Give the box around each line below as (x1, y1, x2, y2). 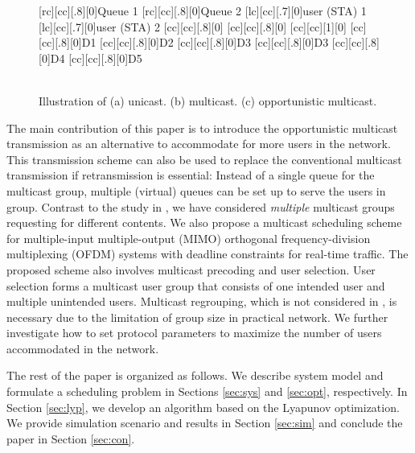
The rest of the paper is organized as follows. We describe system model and (6, 367, 384, 384)
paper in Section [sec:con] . (6, 430, 135, 447)
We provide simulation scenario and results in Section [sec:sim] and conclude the (6, 414, 403, 431)
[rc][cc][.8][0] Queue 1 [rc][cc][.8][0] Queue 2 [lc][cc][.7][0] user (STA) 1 (39, 2, 367, 19)
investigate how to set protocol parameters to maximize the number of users (6, 324, 382, 341)
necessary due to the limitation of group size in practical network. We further (6, 308, 388, 325)
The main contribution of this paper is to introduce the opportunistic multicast (6, 119, 398, 136)
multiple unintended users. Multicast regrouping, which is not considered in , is (6, 293, 397, 310)
